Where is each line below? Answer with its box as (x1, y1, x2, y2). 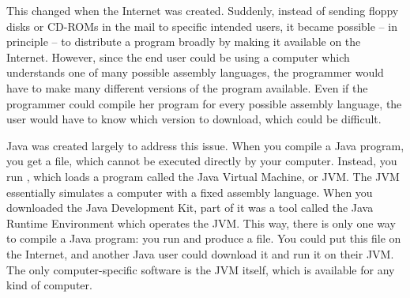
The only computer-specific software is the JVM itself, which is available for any (6, 261, 395, 277)
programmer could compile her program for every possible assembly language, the (6, 95, 402, 111)
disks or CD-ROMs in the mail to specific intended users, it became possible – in (6, 17, 397, 34)
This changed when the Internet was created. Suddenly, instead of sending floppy (6, 2, 399, 18)
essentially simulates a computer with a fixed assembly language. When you (6, 183, 373, 200)
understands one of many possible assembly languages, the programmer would (6, 64, 384, 81)
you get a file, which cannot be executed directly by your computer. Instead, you (6, 153, 397, 169)
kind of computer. (6, 277, 92, 293)
